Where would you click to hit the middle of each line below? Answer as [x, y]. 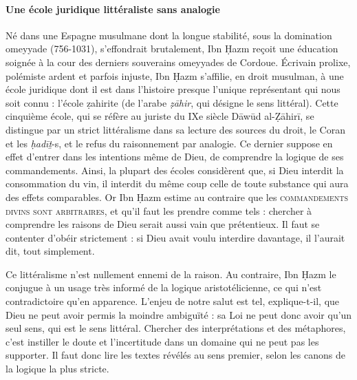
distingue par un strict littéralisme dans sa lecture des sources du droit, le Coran [175, 129]
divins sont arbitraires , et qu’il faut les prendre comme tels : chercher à [159, 210]
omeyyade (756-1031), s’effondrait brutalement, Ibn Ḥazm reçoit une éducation [172, 49]
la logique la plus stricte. [57, 369]
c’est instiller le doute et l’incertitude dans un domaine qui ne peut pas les [162, 341]
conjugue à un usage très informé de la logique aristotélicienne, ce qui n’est [164, 287]
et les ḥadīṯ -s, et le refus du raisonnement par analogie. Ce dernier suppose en [169, 143]
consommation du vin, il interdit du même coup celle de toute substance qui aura [177, 183]
